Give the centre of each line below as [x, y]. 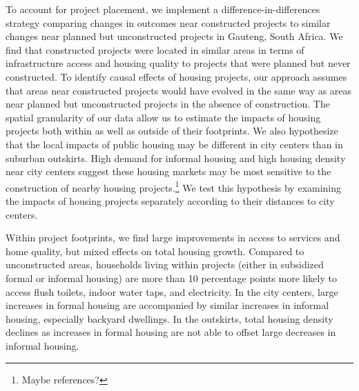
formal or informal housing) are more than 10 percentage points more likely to [171, 278]
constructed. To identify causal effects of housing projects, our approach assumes [176, 76]
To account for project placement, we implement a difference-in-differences [163, 9]
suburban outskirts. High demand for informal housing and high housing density [176, 158]
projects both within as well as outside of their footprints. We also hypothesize [172, 131]
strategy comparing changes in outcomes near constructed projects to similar [168, 22]
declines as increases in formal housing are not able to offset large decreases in [171, 332]
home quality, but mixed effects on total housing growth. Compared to [155, 251]
